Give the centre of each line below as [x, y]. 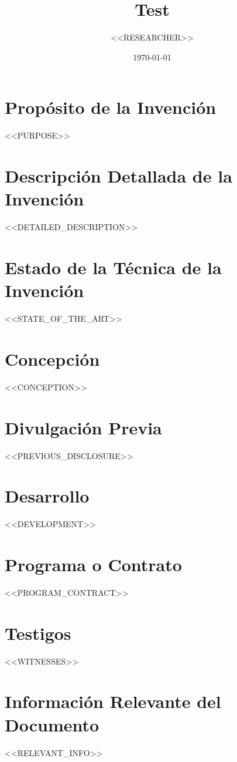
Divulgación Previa [83, 427]
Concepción [52, 358]
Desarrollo [47, 496]
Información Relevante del [113, 701]
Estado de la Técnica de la [113, 267]
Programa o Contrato [93, 564]
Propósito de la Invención [111, 107]
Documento [52, 724]
